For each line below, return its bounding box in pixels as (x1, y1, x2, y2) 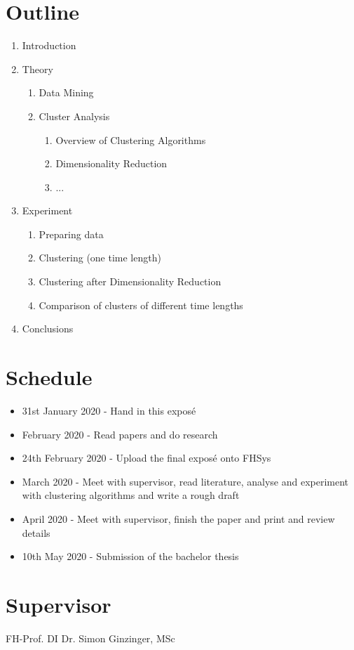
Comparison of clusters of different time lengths (39, 297, 243, 312)
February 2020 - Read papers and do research (22, 427, 218, 441)
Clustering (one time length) (39, 250, 161, 265)
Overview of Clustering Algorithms (55, 132, 206, 147)
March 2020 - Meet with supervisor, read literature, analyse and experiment (22, 474, 349, 488)
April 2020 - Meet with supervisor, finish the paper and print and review (22, 511, 335, 526)
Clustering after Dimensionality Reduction (39, 274, 222, 289)
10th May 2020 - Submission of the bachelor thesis (22, 549, 239, 564)
